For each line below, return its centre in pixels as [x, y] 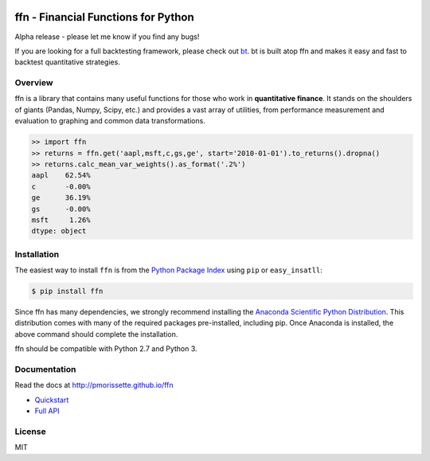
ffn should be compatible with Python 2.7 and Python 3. [106, 349]
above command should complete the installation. [96, 334]
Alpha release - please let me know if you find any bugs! [107, 37]
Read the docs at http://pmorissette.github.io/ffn [94, 385]
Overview [34, 83]
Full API [47, 411]
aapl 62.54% [61, 176]
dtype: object [59, 231]
